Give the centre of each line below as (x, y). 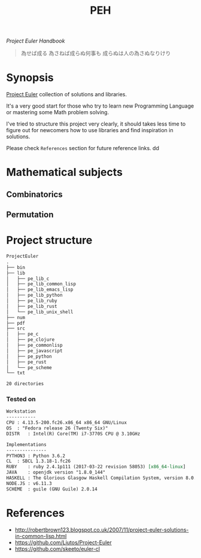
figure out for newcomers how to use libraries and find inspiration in (90, 130)
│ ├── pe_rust (26, 362)
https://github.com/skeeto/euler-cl (57, 548)
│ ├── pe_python (29, 356)
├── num (16, 318)
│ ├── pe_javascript (34, 350)
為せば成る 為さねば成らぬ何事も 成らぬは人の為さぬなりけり (96, 53)
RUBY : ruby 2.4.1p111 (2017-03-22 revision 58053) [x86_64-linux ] (96, 467)
